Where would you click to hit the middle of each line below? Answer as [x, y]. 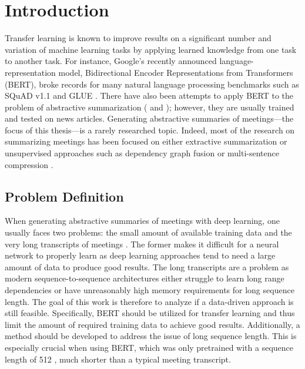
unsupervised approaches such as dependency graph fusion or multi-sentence [142, 153]
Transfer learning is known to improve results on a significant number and [138, 38]
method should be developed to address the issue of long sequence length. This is [151, 336]
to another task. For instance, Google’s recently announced [111, 61]
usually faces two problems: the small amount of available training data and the [148, 232]
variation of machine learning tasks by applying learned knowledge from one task [151, 49]
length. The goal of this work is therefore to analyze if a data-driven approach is [149, 301]
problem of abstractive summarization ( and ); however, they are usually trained [150, 107]
